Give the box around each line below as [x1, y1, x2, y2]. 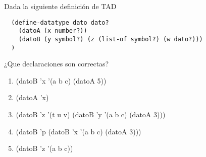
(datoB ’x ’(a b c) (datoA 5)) [16, 75, 107, 86]
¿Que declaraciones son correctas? [4, 58, 109, 69]
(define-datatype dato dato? [11, 19, 109, 26]
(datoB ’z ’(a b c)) [16, 143, 73, 153]
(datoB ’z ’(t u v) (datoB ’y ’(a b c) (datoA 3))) [16, 109, 166, 119]
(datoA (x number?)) [18, 27, 87, 35]
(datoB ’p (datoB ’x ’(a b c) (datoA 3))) [16, 126, 141, 136]
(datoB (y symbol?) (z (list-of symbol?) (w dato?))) [18, 35, 203, 43]
